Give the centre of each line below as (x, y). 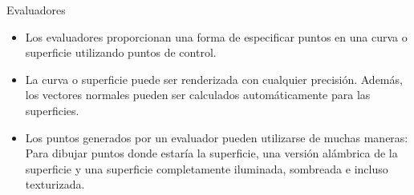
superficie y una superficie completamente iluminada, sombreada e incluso (207, 168)
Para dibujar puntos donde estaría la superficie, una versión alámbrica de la (211, 153)
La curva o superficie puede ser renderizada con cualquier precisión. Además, (214, 79)
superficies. (52, 110)
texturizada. (55, 184)
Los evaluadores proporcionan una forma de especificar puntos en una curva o (216, 36)
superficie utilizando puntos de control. (121, 52)
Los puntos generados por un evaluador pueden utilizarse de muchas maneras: (217, 137)
